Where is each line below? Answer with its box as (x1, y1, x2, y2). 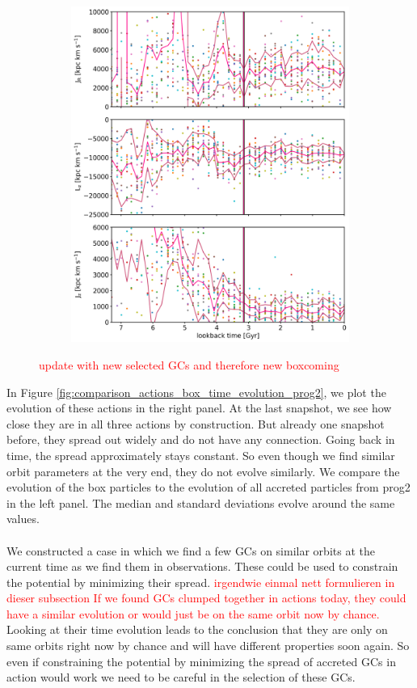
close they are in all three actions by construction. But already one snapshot (6, 415, 385, 432)
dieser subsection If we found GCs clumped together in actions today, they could (6, 589, 406, 606)
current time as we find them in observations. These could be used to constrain (6, 558, 398, 575)
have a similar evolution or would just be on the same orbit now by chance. (6, 605, 380, 622)
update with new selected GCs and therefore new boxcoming (39, 356, 339, 373)
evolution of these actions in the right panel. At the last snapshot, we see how (6, 399, 392, 416)
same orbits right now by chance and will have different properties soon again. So (6, 637, 410, 654)
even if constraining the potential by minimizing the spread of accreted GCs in (6, 652, 396, 669)
